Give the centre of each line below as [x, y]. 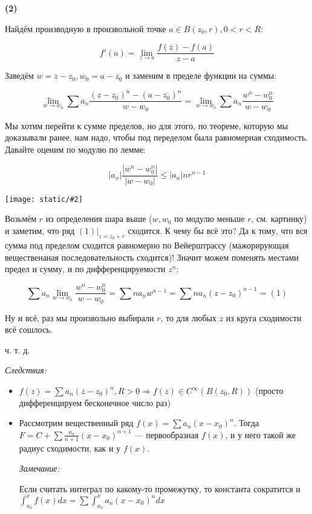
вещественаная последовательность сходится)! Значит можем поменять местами [152, 257]
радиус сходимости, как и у [70, 448]
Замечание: [39, 468]
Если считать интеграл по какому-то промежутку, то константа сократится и [160, 488]
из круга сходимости [264, 317]
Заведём [19, 75]
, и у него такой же [261, 434]
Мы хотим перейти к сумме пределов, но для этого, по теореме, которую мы [147, 125]
